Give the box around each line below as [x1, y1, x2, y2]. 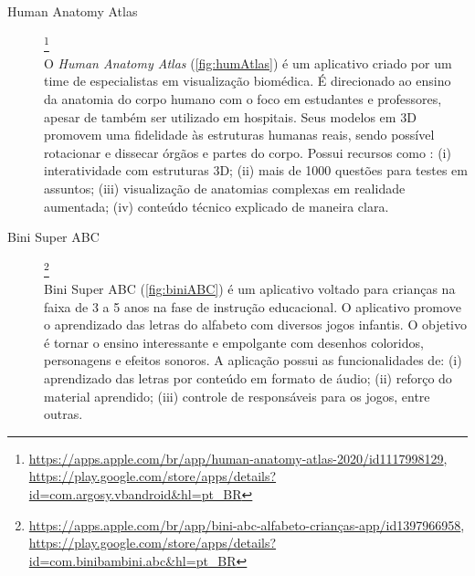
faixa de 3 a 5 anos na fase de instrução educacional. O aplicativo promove [44, 297, 461, 316]
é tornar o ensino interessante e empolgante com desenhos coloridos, [44, 332, 424, 351]
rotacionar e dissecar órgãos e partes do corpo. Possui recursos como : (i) [44, 142, 451, 162]
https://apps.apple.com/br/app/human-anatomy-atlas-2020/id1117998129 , [28, 448, 448, 467]
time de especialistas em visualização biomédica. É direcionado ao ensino [44, 71, 451, 90]
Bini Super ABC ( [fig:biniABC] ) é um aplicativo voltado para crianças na [44, 279, 456, 298]
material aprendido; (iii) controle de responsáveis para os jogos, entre [44, 386, 430, 405]
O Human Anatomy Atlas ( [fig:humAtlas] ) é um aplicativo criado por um [44, 53, 452, 72]
